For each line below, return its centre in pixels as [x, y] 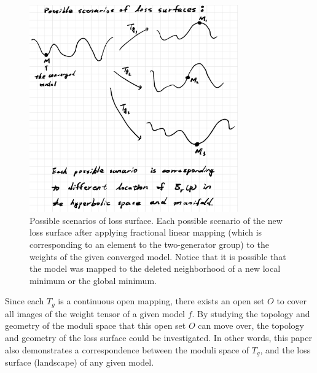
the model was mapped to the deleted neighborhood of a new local [155, 268]
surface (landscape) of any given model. [80, 362]
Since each [25, 301]
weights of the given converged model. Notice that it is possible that [158, 256]
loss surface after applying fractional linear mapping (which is [146, 232]
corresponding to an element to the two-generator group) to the [149, 244]
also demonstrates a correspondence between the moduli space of [127, 349]
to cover [292, 301]
